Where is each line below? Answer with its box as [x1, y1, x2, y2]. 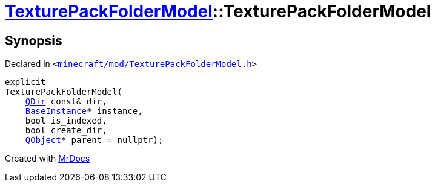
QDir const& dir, [25, 97, 107, 107]
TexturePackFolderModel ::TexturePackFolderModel [5, 1, 431, 22]
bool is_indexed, [25, 116, 107, 126]
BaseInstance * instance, [25, 106, 143, 116]
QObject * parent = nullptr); [25, 135, 164, 145]
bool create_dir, [25, 125, 107, 136]
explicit [5, 77, 46, 87]
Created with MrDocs [5, 153, 90, 164]
